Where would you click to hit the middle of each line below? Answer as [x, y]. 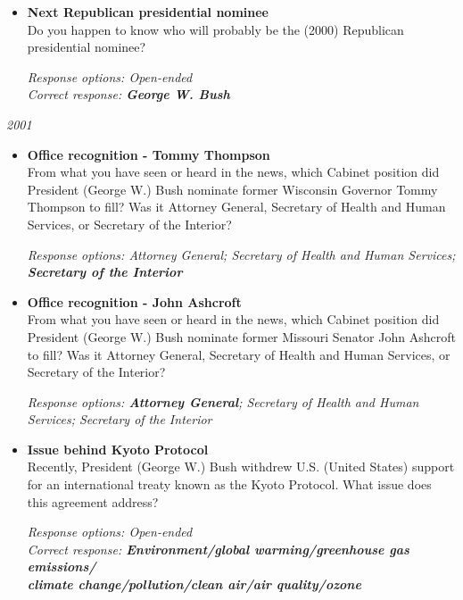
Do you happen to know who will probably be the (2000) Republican [215, 29]
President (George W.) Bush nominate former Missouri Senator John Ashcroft [241, 336]
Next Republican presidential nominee [148, 12]
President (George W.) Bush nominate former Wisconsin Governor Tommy [232, 189]
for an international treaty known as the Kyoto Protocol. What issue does [229, 484]
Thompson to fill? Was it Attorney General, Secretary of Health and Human [236, 207]
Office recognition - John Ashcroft [134, 301]
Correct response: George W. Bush [128, 94]
